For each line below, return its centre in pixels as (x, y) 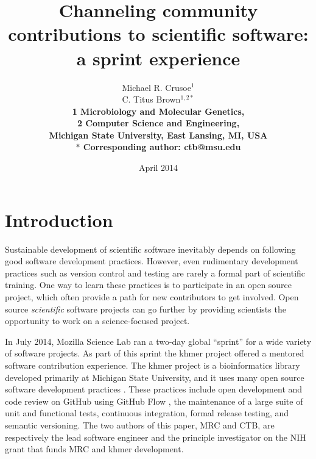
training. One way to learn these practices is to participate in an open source (149, 285)
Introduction (59, 219)
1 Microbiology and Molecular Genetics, (158, 111)
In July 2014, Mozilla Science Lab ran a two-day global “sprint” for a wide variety (158, 341)
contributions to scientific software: (158, 34)
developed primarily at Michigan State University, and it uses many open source (155, 377)
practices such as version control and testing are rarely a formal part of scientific (155, 273)
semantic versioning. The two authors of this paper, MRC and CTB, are (140, 425)
